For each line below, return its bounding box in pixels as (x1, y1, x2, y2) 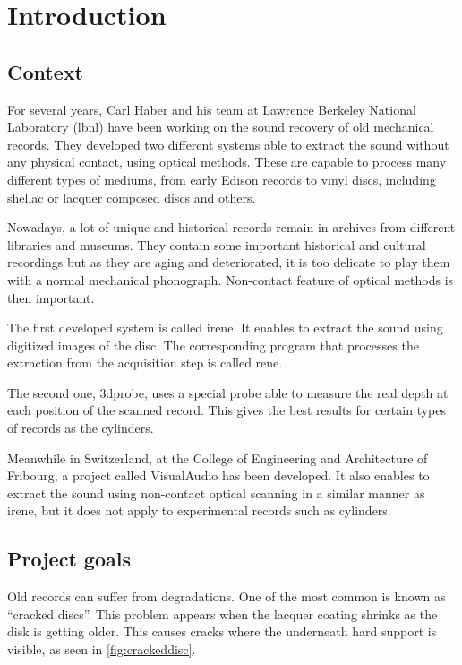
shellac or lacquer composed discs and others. (7, 187, 256, 206)
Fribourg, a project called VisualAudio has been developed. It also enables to (7, 466, 430, 485)
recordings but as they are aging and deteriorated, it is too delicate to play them (7, 253, 450, 272)
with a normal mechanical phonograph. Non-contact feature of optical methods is (7, 270, 454, 289)
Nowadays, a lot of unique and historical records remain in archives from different (7, 218, 456, 237)
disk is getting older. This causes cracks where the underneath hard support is (7, 622, 437, 641)
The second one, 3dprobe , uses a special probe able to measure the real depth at (7, 383, 449, 402)
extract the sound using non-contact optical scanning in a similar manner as (7, 483, 425, 502)
